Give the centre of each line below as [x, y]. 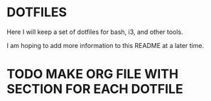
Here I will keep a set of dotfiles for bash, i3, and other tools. [95, 32]
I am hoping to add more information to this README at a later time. [105, 45]
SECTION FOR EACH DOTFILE [95, 89]
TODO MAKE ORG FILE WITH [93, 74]
